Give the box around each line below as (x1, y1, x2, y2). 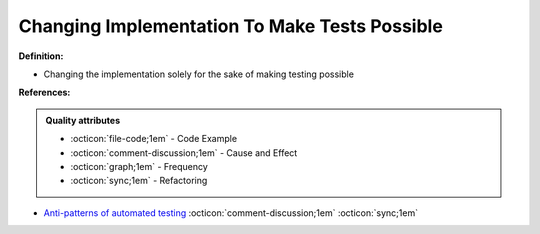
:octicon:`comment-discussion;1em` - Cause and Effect (70, 146, 298, 159)
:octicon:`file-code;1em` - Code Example (70, 133, 238, 145)
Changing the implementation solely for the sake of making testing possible (43, 68, 355, 80)
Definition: (18, 50, 64, 62)
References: (18, 86, 71, 99)
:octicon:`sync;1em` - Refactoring (70, 175, 208, 187)
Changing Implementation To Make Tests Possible (18, 15, 444, 37)
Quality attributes (45, 114, 120, 126)
